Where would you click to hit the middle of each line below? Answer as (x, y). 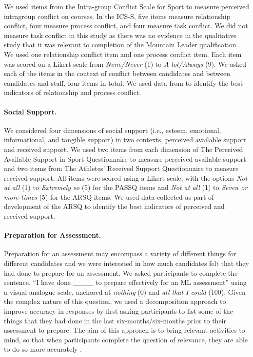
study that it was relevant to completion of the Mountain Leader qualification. (121, 45)
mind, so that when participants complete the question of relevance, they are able (126, 339)
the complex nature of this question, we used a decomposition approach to (115, 301)
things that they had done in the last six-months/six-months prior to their (115, 320)
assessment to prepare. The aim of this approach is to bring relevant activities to (125, 330)
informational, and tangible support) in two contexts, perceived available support (125, 140)
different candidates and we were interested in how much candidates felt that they (126, 263)
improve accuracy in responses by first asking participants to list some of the (118, 311)
